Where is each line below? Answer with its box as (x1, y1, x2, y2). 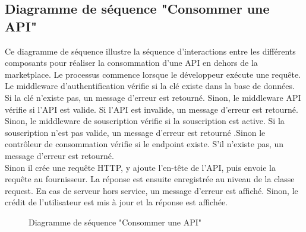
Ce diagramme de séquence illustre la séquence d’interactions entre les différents (5, 45, 296, 57)
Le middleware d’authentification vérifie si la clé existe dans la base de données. (5, 80, 295, 92)
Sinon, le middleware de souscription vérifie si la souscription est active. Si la (5, 115, 285, 127)
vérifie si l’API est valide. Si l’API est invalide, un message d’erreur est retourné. (5, 103, 298, 115)
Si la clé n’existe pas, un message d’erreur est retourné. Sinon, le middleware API (5, 91, 301, 103)
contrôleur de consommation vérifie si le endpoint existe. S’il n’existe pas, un (5, 138, 284, 150)
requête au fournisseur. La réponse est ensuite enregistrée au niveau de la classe (5, 173, 295, 185)
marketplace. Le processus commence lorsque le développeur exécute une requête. (5, 68, 301, 80)
